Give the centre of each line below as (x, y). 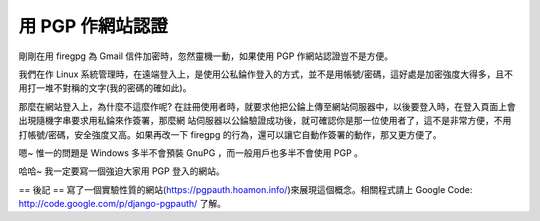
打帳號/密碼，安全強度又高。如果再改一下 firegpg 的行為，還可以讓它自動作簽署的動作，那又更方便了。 (230, 134)
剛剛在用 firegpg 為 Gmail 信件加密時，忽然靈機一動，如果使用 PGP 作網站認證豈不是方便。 (206, 56)
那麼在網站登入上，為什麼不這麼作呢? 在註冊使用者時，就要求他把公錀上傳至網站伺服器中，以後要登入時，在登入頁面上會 (267, 106)
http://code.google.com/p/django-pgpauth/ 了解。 (122, 204)
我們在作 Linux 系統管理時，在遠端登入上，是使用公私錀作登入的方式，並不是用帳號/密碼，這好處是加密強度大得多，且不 (266, 74)
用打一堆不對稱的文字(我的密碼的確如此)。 (105, 88)
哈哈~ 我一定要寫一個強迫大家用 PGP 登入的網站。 (121, 171)
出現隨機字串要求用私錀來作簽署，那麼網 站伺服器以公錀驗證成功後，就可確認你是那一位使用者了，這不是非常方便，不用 (265, 121)
